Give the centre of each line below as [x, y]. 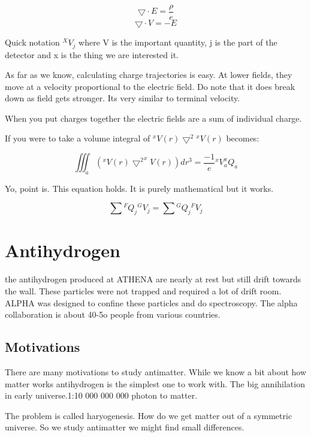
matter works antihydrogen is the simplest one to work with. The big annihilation [155, 383]
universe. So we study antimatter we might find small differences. [125, 427]
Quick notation [32, 42]
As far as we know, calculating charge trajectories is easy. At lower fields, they [149, 75]
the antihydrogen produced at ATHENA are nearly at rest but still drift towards [153, 279]
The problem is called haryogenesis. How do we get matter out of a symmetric [149, 415]
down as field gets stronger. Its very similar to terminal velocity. [123, 98]
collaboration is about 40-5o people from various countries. [113, 314]
